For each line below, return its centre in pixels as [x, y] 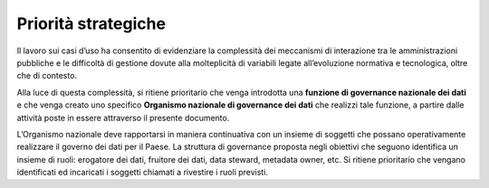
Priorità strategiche [91, 23]
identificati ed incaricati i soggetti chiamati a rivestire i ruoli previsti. [143, 173]
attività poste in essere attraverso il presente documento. [123, 117]
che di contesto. [47, 76]
